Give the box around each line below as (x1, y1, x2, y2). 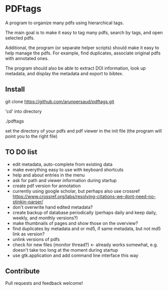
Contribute (5, 267, 40, 275)
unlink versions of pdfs (12, 236, 60, 242)
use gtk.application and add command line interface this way (12, 252, 139, 258)
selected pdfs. (5, 35, 35, 41)
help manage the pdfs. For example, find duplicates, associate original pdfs (5, 50, 161, 56)
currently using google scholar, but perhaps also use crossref (12, 188, 140, 194)
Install (5, 85, 25, 94)
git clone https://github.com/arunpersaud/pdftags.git (5, 98, 114, 104)
